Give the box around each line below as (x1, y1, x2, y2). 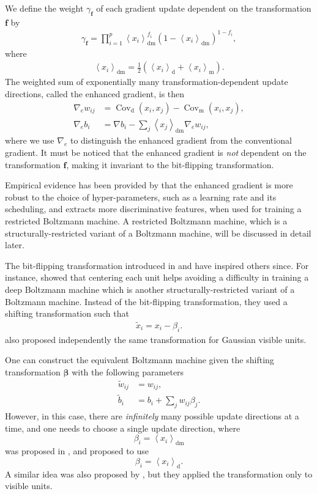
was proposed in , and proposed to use (5, 444, 149, 457)
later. (5, 238, 24, 251)
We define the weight (5, 2, 84, 14)
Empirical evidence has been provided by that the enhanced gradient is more (5, 179, 293, 191)
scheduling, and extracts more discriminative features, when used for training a (5, 202, 302, 215)
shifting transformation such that (5, 307, 129, 320)
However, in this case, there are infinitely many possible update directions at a (5, 410, 299, 422)
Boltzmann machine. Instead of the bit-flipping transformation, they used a (5, 295, 288, 308)
